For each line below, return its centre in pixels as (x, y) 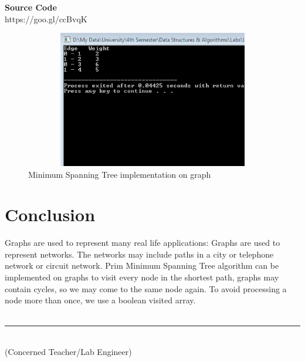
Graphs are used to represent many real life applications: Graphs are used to (143, 243)
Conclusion (50, 214)
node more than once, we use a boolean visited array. (100, 300)
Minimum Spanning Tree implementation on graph (120, 174)
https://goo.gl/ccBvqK (46, 18)
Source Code (31, 7)
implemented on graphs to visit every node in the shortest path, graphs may (142, 277)
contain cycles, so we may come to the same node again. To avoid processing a (146, 288)
